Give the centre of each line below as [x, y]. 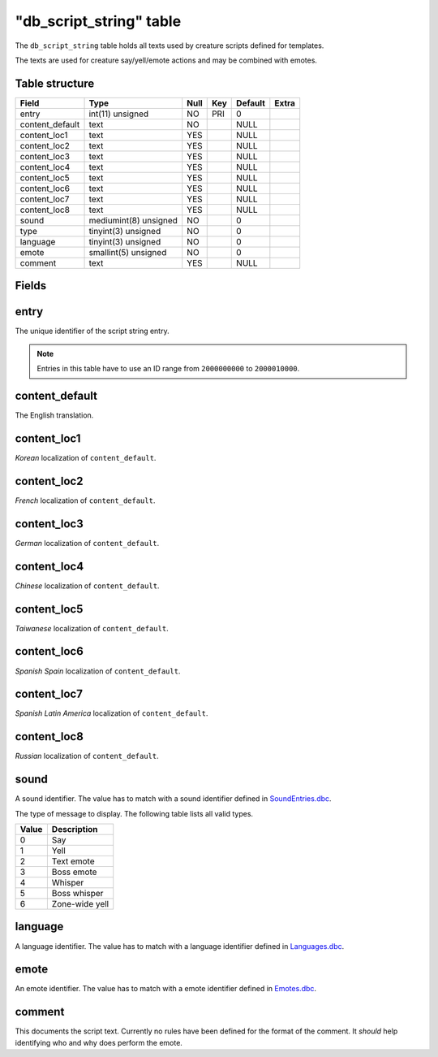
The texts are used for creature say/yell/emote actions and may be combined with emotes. [166, 60]
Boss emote [74, 872]
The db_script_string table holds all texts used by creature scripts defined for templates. [170, 45]
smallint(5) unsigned [128, 252]
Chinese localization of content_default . [87, 586]
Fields [31, 286]
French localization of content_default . [85, 500]
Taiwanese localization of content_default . [92, 628]
